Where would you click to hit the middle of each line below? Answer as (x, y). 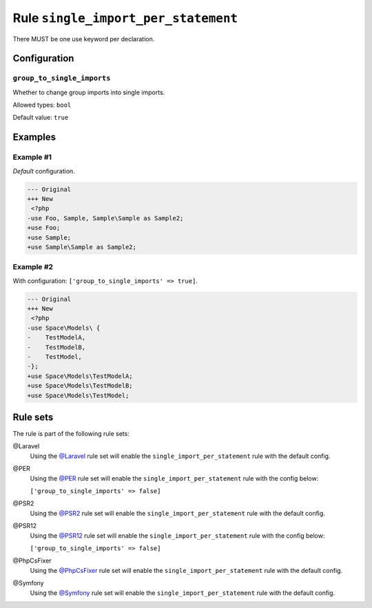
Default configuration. (44, 171)
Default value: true (41, 118)
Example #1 (32, 157)
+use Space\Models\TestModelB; (80, 386)
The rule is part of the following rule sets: (71, 434)
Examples (34, 137)
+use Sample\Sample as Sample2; (82, 247)
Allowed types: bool (42, 105)
